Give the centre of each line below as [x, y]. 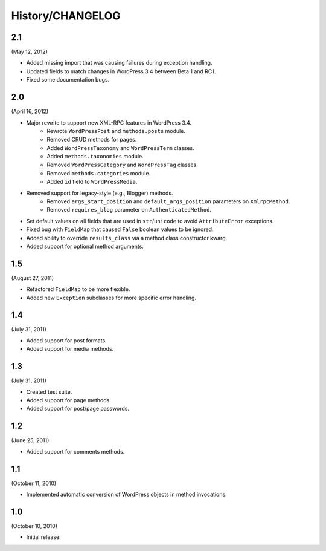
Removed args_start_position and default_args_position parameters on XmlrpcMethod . [168, 201]
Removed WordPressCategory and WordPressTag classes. [123, 165]
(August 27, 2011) [33, 278]
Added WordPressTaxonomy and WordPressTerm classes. [120, 148]
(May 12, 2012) [30, 52]
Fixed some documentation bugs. [68, 80]
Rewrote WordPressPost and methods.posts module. [116, 131]
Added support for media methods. [70, 349]
